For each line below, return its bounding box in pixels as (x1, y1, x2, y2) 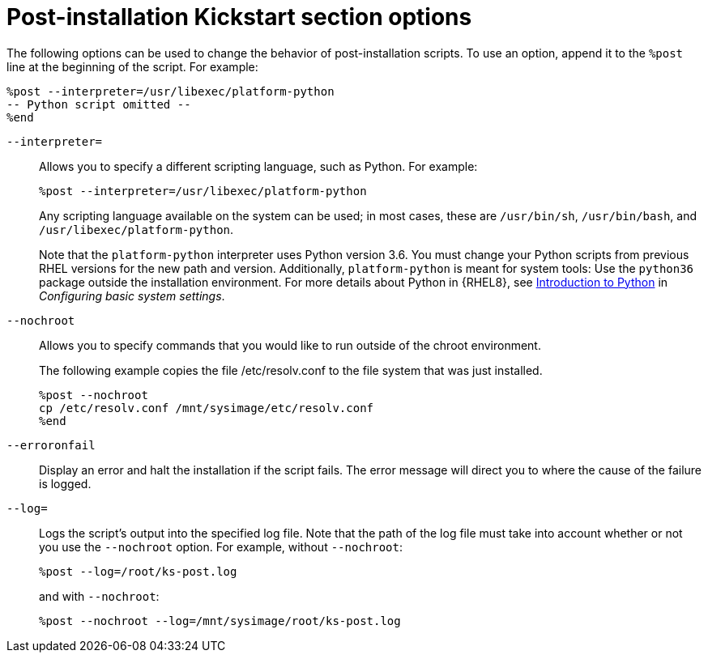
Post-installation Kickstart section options (6, 3, 472, 31)
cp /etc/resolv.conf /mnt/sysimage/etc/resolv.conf (39, 401, 374, 415)
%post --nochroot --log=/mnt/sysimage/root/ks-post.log (39, 614, 401, 627)
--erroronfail (6, 438, 96, 452)
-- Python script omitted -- (6, 97, 191, 111)
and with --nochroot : (39, 589, 160, 603)
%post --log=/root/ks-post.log (39, 564, 237, 578)
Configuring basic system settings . (39, 288, 225, 303)
